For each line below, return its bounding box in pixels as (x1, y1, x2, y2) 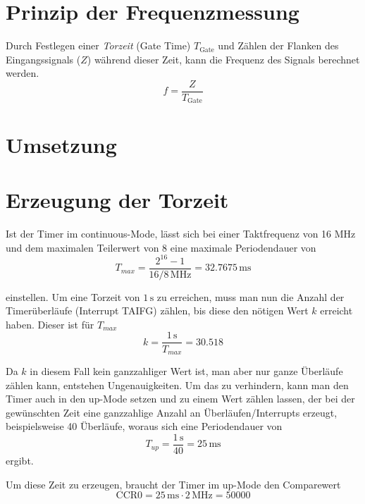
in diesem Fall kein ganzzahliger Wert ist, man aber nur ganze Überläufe (30, 363, 343, 378)
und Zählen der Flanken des (218, 38, 339, 53)
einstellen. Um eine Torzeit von (6, 289, 140, 304)
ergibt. (6, 453, 34, 467)
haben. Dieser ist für (6, 316, 94, 331)
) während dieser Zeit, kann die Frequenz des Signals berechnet (87, 51, 360, 66)
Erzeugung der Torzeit (6, 185, 229, 214)
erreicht (320, 303, 353, 318)
